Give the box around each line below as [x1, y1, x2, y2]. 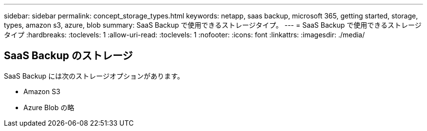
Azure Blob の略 [23, 103, 75, 112]
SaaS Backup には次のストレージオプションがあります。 [4, 71, 184, 80]
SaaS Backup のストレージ [4, 49, 133, 62]
